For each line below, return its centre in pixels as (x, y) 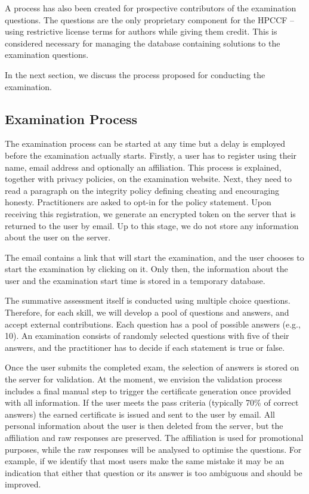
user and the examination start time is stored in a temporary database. (135, 280)
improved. (23, 484)
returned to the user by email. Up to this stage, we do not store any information (152, 225)
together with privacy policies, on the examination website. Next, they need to (148, 179)
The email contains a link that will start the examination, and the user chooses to (154, 257)
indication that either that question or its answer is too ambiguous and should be (154, 472)
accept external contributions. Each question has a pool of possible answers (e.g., (153, 324)
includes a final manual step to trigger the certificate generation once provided (148, 390)
